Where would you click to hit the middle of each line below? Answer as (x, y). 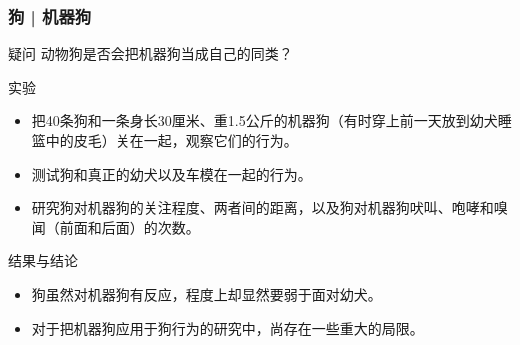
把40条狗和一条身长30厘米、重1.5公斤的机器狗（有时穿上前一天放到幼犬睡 (271, 120)
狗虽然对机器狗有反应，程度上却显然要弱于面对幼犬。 (206, 293)
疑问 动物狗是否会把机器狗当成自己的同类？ (150, 53)
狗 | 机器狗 (50, 15)
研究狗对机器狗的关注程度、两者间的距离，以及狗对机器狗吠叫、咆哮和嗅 (269, 207)
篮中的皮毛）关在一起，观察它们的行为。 (164, 140)
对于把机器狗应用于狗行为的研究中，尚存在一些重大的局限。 (227, 327)
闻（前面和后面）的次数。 (115, 226)
